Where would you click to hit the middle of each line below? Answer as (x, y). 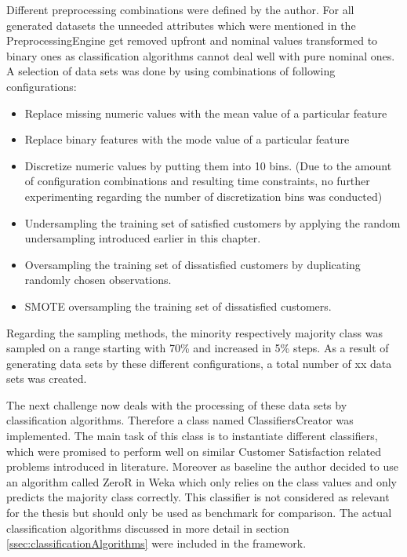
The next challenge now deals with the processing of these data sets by (177, 404)
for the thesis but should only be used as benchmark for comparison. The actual (199, 513)
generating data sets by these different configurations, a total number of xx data (199, 363)
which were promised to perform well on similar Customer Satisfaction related (194, 451)
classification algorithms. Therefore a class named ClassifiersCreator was (180, 420)
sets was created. (47, 379)
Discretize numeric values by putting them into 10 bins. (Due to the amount (208, 165)
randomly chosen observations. (98, 280)
